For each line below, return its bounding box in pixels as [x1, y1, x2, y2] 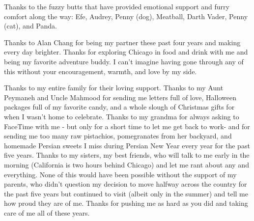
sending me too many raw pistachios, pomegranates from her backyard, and [4, 131, 232, 141]
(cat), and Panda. [4, 21, 57, 31]
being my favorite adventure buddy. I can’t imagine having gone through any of [4, 56, 244, 66]
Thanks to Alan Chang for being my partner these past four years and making [4, 37, 241, 47]
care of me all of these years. [4, 207, 90, 218]
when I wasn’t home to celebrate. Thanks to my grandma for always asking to [4, 111, 239, 121]
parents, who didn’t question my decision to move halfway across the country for [4, 179, 247, 189]
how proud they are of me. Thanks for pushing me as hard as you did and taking [4, 198, 248, 208]
